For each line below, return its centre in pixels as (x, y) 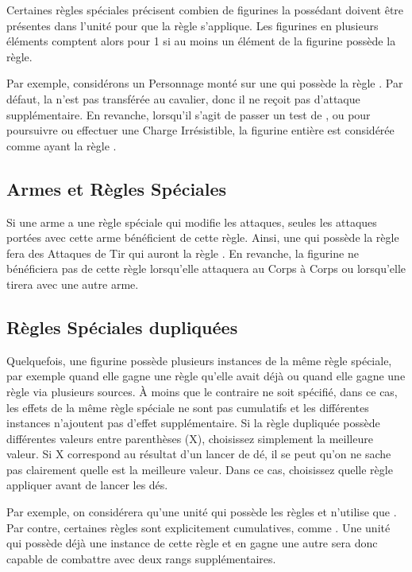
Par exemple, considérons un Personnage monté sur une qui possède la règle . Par (205, 83)
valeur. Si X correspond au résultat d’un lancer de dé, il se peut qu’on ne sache (199, 454)
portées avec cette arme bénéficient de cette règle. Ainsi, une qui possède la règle (203, 237)
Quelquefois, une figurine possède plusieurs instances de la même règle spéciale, (199, 360)
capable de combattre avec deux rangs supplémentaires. (141, 558)
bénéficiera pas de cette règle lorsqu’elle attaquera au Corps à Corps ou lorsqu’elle (206, 268)
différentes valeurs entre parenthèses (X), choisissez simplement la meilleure (190, 438)
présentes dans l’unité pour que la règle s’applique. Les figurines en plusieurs (193, 25)
